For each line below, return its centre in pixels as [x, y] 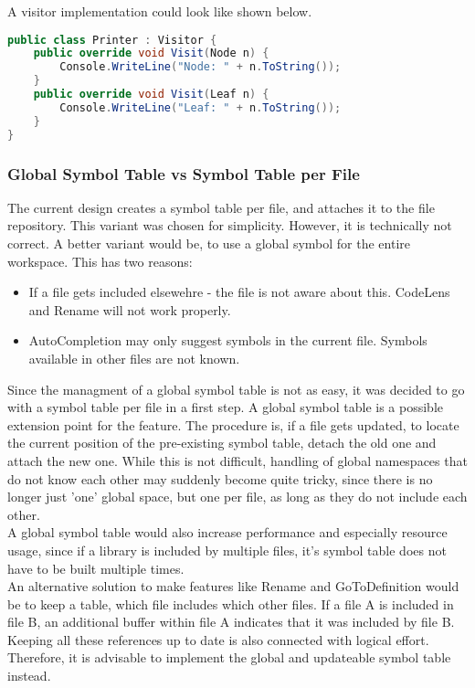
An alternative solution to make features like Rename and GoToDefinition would [233, 586]
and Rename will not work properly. [130, 309]
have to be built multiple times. [96, 568]
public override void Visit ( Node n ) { [151, 53]
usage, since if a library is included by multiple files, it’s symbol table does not [227, 550]
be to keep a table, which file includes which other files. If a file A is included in [231, 603]
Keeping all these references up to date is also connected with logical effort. [218, 639]
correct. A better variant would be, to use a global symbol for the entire [209, 243]
